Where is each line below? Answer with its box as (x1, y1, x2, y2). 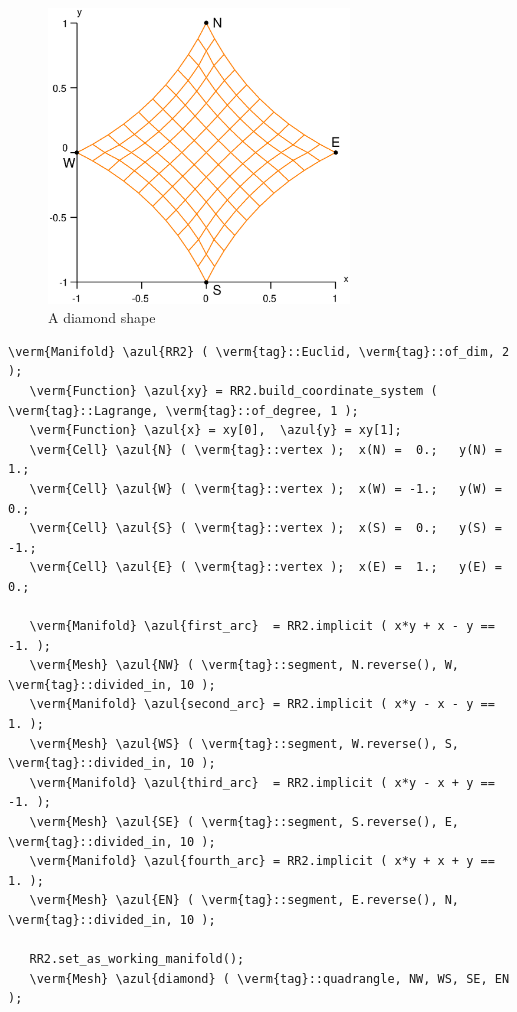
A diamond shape (48, 307, 156, 328)
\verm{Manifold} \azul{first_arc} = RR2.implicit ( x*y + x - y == (29, 619, 495, 634)
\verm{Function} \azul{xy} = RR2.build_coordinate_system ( (29, 383, 438, 398)
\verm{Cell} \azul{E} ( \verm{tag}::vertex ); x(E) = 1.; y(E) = (29, 560, 502, 575)
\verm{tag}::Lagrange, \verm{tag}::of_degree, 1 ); (8, 403, 359, 418)
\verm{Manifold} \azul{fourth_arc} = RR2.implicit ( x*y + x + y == (29, 854, 495, 869)
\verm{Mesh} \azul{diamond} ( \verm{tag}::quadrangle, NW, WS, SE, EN (29, 971, 510, 986)
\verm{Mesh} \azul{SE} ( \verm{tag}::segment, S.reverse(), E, (29, 815, 460, 829)
